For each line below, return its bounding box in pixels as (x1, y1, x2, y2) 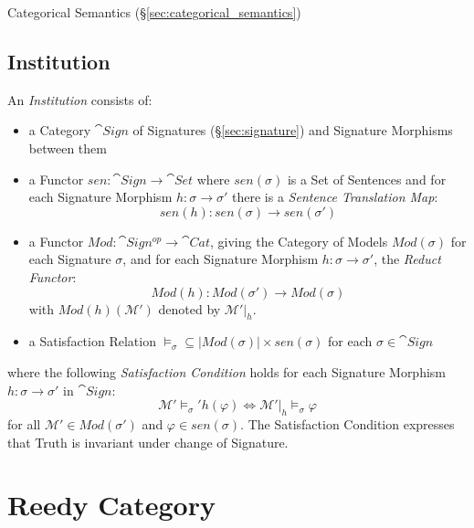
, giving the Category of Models (210, 231, 388, 250)
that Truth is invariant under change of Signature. (7, 432, 289, 451)
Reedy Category (7, 486, 216, 523)
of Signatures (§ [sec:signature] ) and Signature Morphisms (132, 121, 453, 140)
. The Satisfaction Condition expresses (240, 414, 455, 433)
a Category (28, 121, 91, 140)
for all (7, 414, 41, 433)
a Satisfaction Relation (28, 332, 156, 351)
